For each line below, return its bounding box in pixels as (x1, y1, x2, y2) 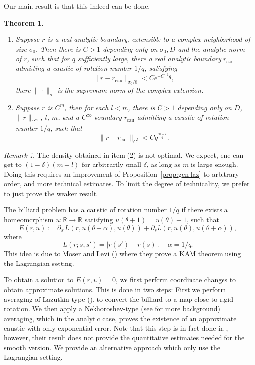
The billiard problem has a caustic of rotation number (4, 204, 167, 215)
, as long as (146, 159, 181, 169)
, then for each (64, 102, 109, 112)
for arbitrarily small (81, 159, 141, 169)
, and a (58, 112, 79, 122)
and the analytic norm (178, 43, 245, 54)
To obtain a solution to (4, 274, 74, 285)
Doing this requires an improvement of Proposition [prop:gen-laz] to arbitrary (4, 168, 239, 179)
